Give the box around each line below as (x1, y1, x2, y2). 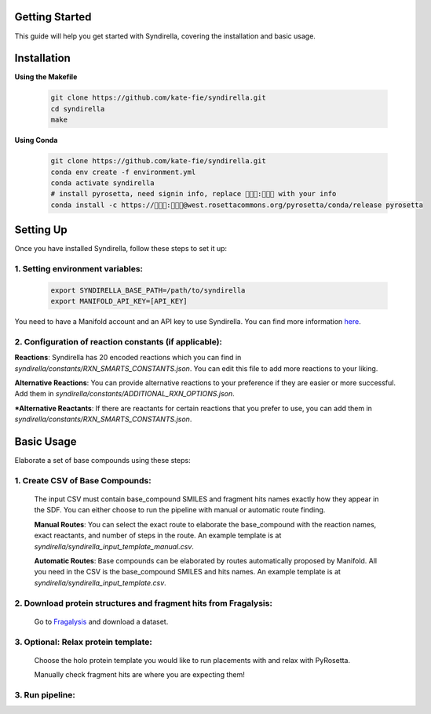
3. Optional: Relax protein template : (14, 636, 152, 647)
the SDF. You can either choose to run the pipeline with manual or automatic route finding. (34, 505, 326, 515)
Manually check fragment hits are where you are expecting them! (34, 670, 245, 679)
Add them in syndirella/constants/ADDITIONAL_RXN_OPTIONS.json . (14, 389, 235, 399)
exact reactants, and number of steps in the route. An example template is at (34, 530, 282, 541)
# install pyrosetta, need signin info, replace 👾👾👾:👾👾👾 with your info (50, 189, 337, 199)
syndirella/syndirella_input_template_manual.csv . (34, 541, 194, 551)
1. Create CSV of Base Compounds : (14, 475, 152, 486)
